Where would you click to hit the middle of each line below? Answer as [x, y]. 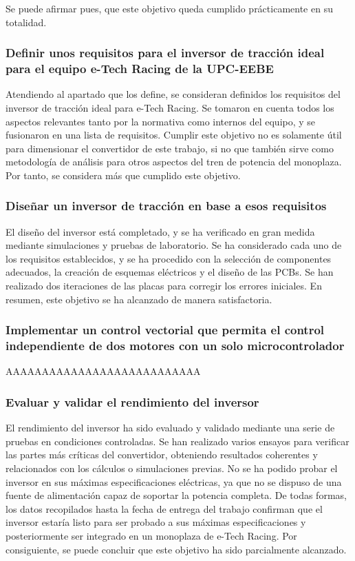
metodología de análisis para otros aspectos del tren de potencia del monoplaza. [174, 162]
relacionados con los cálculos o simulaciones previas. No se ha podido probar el [172, 468]
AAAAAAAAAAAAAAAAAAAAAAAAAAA [103, 371]
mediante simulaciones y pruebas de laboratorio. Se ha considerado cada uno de [174, 245]
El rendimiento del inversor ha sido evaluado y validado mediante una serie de [170, 428]
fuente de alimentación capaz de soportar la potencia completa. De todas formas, [176, 495]
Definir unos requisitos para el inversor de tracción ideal [165, 53]
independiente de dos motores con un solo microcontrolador [175, 346]
